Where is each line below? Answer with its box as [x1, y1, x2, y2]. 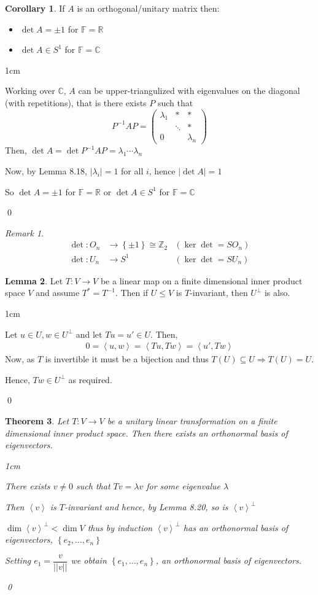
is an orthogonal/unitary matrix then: [77, 2, 220, 14]
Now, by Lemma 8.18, [5, 164, 87, 177]
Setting [5, 554, 31, 567]
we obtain [71, 554, 107, 567]
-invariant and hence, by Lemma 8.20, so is [64, 500, 228, 513]
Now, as [5, 352, 35, 365]
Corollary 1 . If [5, 2, 65, 14]
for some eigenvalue [146, 480, 220, 492]
